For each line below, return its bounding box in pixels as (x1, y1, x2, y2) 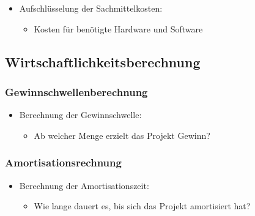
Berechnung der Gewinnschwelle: (19, 108, 142, 121)
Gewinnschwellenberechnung (5, 84, 148, 99)
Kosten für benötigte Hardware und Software (34, 22, 203, 35)
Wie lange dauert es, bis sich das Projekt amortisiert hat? (34, 199, 251, 212)
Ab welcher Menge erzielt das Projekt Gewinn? (34, 128, 210, 141)
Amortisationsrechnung (5, 155, 122, 170)
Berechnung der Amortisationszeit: (19, 179, 149, 192)
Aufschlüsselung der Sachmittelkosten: (19, 2, 163, 14)
